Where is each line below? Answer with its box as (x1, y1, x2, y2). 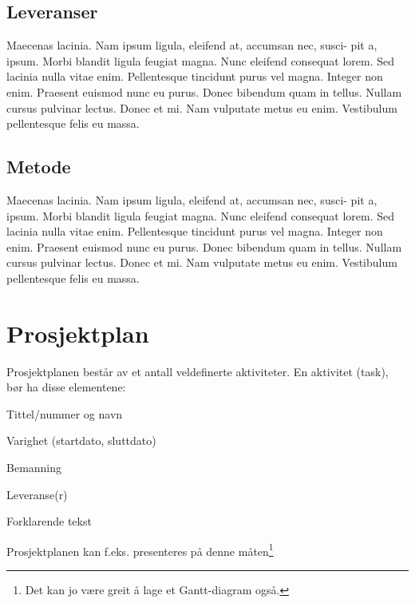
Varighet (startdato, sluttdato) (6, 432, 156, 449)
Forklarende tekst (6, 513, 92, 530)
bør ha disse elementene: (6, 379, 126, 395)
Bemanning (6, 459, 62, 476)
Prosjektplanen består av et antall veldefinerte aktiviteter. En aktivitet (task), (6, 363, 389, 379)
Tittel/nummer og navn (6, 405, 123, 422)
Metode (6, 154, 71, 179)
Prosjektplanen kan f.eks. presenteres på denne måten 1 (6, 540, 274, 559)
